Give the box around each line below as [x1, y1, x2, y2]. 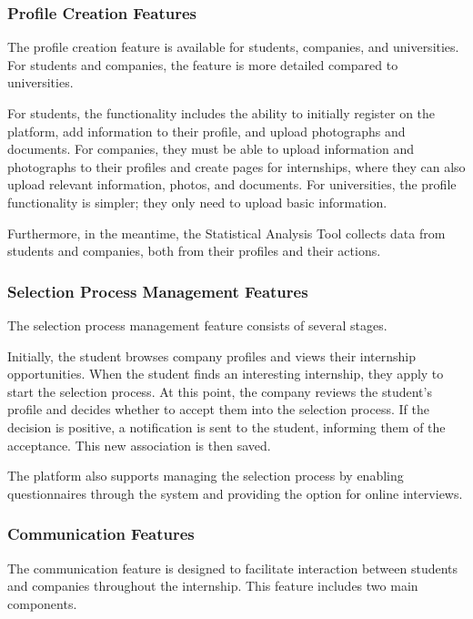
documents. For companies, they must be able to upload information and [7, 139, 414, 158]
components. [7, 594, 77, 613]
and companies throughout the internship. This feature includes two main [7, 576, 418, 595]
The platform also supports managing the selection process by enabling [7, 466, 404, 485]
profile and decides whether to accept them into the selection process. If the [7, 400, 429, 419]
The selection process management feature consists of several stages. [7, 315, 387, 334]
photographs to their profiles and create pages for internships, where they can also [7, 157, 466, 176]
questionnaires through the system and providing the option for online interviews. [7, 483, 463, 502]
